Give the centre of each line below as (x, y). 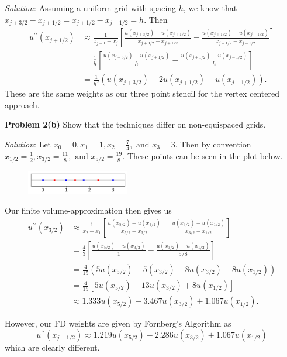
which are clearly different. (52, 347)
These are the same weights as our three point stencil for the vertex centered (142, 93)
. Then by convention (213, 144)
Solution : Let (28, 144)
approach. (22, 104)
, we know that (210, 8)
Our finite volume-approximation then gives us (88, 210)
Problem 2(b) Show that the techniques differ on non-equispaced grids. (135, 124)
